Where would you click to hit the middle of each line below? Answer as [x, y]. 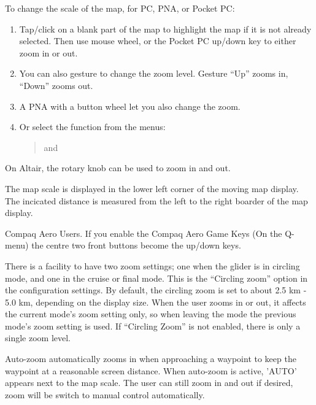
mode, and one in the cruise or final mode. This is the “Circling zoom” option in [156, 278]
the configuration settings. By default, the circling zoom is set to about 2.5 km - [156, 290]
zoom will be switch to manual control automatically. [105, 394]
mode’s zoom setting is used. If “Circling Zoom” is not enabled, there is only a [153, 326]
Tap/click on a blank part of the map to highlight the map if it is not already [165, 29]
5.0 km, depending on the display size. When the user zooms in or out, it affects [156, 302]
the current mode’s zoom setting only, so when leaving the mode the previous [151, 314]
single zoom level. [38, 338]
